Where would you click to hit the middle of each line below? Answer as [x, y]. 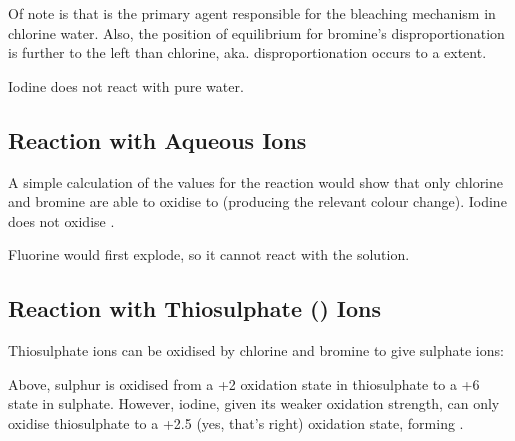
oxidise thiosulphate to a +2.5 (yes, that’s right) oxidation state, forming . [236, 422]
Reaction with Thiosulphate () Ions [195, 308]
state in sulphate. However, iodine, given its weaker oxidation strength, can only [254, 403]
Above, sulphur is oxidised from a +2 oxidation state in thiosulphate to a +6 [244, 383]
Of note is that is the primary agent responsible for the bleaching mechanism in [252, 13]
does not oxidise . [61, 220]
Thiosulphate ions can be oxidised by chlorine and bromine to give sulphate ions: [256, 350]
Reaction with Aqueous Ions [157, 139]
